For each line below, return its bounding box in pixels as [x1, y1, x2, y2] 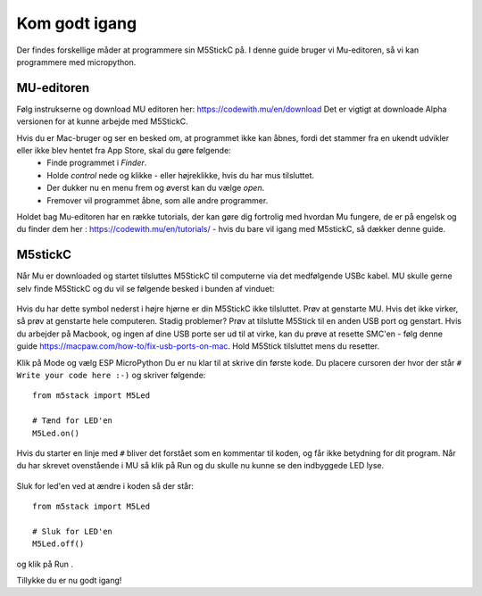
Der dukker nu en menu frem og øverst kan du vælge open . [46, 183, 265, 194]
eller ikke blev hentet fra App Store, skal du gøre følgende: [16, 145, 231, 156]
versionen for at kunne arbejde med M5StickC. [16, 116, 189, 127]
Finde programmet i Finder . [46, 157, 147, 169]
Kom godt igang [16, 13, 137, 33]
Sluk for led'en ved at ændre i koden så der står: [16, 480, 194, 491]
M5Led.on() [32, 428, 80, 438]
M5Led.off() [32, 539, 85, 549]
